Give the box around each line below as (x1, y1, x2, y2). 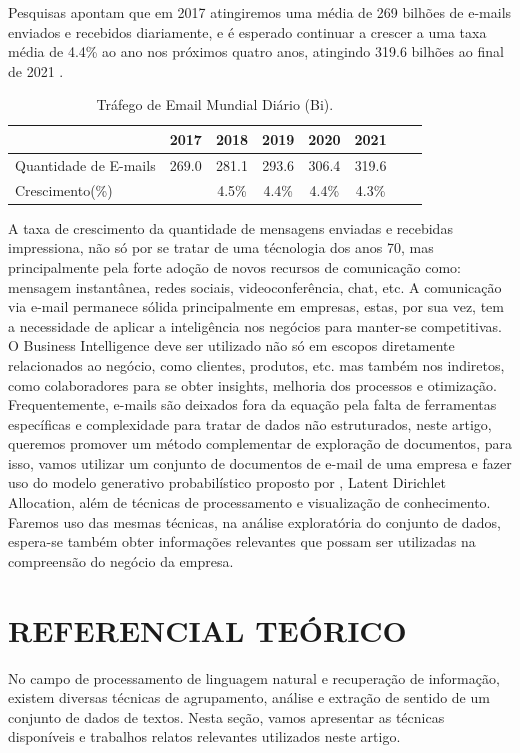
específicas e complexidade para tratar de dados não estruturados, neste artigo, (8, 413, 492, 434)
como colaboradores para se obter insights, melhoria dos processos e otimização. (8, 374, 497, 395)
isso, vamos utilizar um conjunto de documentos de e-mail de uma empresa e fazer (8, 452, 512, 473)
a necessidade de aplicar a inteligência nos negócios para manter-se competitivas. (8, 315, 503, 336)
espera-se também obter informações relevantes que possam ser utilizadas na (8, 531, 476, 552)
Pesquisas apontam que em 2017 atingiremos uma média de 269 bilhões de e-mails (8, 2, 512, 22)
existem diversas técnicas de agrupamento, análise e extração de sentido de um (8, 687, 490, 708)
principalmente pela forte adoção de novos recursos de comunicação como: (8, 256, 462, 277)
